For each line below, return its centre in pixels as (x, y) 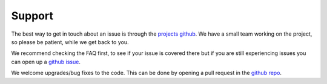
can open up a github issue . (46, 62)
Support (32, 16)
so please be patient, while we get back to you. (70, 42)
